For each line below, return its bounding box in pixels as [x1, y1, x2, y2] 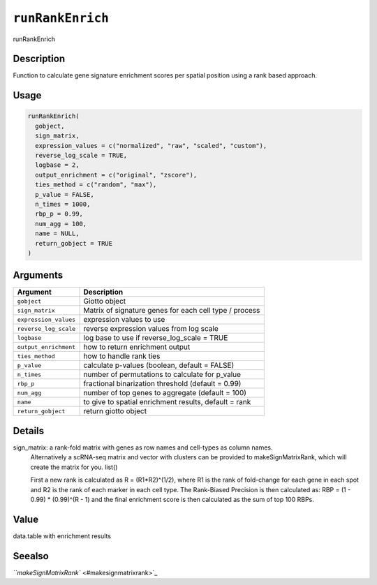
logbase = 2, [35, 161, 80, 169]
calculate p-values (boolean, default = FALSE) [83, 360, 235, 370]
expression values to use [83, 315, 165, 325]
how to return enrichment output [83, 342, 191, 352]
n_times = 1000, [35, 200, 91, 208]
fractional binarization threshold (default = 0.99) [83, 379, 242, 389]
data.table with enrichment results [13, 531, 112, 540]
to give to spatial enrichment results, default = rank [83, 397, 251, 407]
